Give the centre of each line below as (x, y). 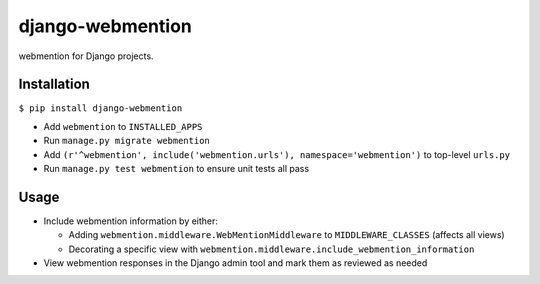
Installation (54, 84)
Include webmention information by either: (131, 221)
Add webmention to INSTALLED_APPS (123, 126)
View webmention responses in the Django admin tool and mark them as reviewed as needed (235, 263)
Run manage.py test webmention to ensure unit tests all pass (176, 169)
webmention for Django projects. (86, 56)
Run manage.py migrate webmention (126, 141)
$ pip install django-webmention (100, 108)
